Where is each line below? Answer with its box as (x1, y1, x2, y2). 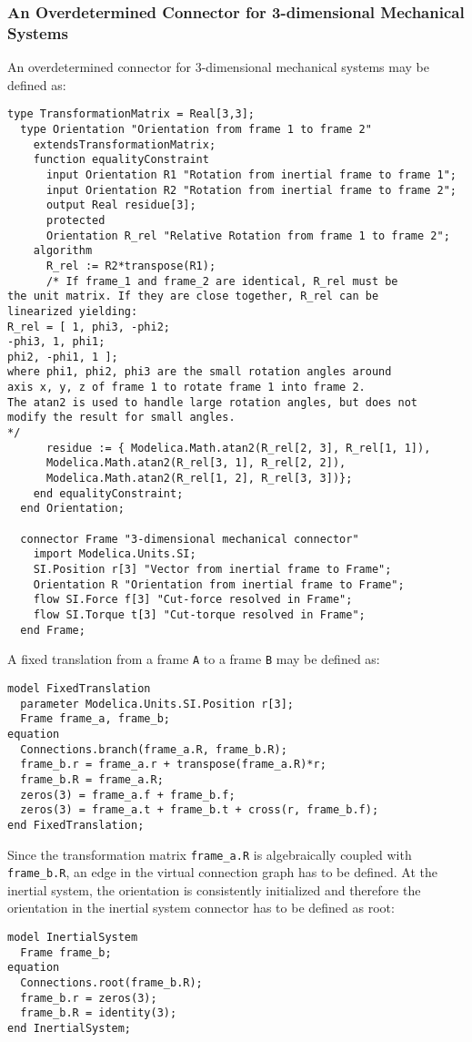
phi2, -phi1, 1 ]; (7, 350, 118, 363)
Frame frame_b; (20, 945, 112, 959)
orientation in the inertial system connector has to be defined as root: (7, 898, 395, 917)
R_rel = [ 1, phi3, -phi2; (7, 320, 170, 333)
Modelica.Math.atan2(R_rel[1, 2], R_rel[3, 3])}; (45, 472, 353, 485)
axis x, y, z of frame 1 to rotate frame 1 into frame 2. (7, 381, 366, 394)
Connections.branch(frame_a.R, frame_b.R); (20, 742, 287, 756)
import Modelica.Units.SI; (33, 547, 196, 561)
